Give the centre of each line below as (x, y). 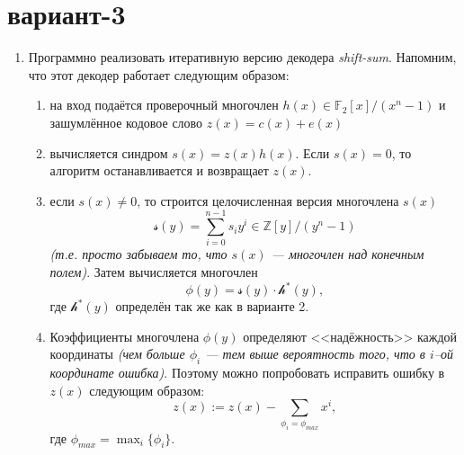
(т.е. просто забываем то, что (138, 254)
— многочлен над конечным (348, 254)
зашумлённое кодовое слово (126, 122)
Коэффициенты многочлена (125, 336)
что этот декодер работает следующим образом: (159, 74)
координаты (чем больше (117, 354)
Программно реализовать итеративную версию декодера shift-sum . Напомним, (242, 57)
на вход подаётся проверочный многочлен (164, 105)
